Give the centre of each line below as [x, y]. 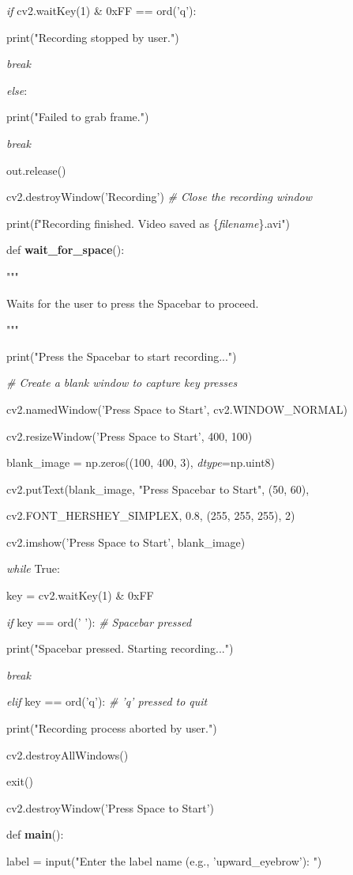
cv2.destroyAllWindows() [68, 754]
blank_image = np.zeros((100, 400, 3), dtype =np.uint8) [141, 462]
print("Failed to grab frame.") [78, 117]
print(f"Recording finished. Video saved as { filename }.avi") [148, 223]
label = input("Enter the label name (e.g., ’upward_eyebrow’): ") [164, 861]
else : [17, 90]
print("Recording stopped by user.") [93, 37]
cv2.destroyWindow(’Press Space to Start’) [111, 807]
